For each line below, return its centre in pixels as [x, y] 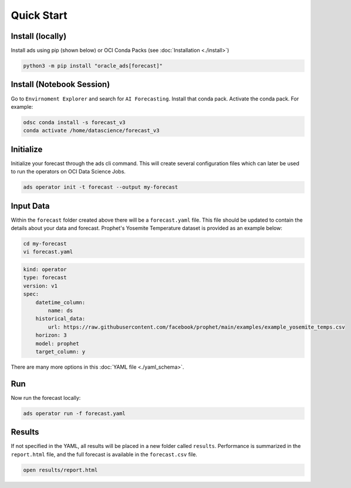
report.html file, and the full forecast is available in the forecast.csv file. [104, 454]
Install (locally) [39, 36]
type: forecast [45, 278]
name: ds [60, 310]
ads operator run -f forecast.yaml [74, 413]
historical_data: [60, 319]
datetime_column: [60, 302]
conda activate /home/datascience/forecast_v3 [91, 131]
